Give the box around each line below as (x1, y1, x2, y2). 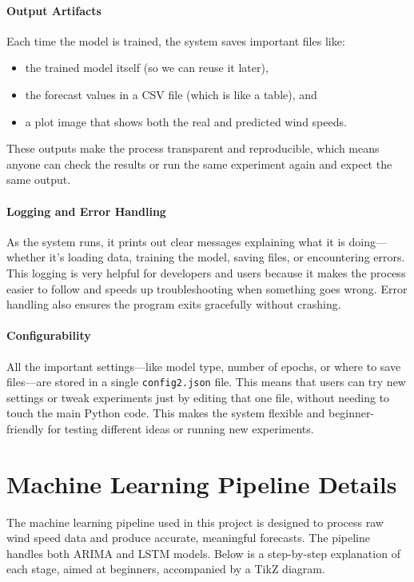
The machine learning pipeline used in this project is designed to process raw (6, 513, 384, 530)
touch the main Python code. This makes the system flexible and (6, 405, 325, 421)
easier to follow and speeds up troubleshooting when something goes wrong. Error (6, 280, 408, 297)
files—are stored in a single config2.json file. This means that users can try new (6, 373, 406, 390)
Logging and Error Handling (6, 202, 166, 219)
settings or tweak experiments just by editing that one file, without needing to (6, 389, 390, 405)
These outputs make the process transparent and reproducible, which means (6, 140, 380, 157)
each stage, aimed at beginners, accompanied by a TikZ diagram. (6, 560, 325, 577)
